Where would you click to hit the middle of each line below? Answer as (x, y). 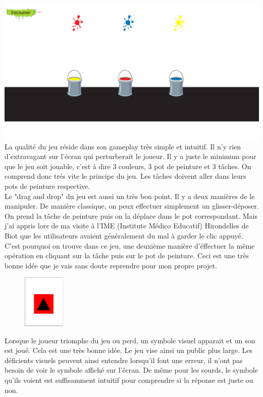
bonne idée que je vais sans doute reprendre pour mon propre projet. (111, 265)
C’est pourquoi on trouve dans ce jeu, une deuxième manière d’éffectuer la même (130, 245)
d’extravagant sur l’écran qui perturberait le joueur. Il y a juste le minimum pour (130, 156)
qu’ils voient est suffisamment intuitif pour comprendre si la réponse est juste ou (129, 380)
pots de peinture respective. (47, 186)
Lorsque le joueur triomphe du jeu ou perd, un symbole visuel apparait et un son (130, 340)
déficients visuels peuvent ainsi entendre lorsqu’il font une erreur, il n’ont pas (124, 360)
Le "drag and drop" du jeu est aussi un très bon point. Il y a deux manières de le (130, 196)
